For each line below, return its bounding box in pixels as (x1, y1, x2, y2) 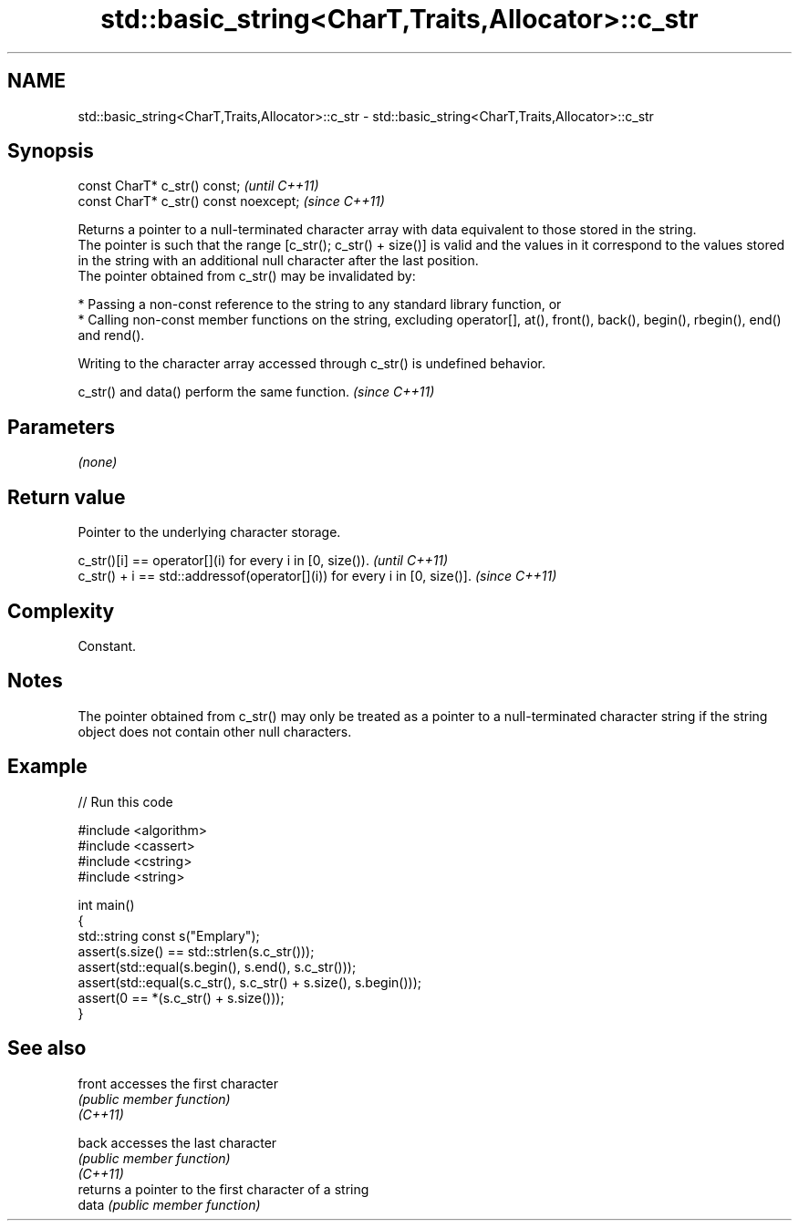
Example (7, 755, 88, 779)
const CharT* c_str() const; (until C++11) (78, 178, 319, 194)
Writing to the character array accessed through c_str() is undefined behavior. (78, 356, 546, 372)
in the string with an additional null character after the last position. (78, 253, 479, 269)
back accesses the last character (78, 1134, 277, 1151)
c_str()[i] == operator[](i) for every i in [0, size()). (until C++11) (78, 552, 449, 569)
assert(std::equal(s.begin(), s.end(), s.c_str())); (78, 958, 357, 975)
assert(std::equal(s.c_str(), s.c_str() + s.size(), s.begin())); (78, 974, 421, 990)
